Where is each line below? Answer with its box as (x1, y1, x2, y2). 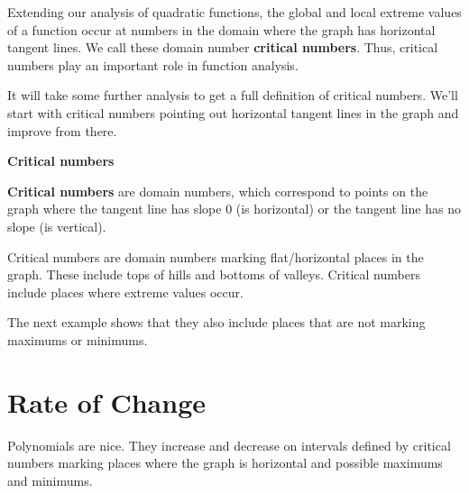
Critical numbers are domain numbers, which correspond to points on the (7, 181, 428, 200)
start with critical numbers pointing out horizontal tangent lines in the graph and (7, 103, 459, 122)
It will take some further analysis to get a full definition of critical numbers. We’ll (7, 86, 458, 105)
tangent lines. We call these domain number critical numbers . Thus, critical (7, 38, 438, 57)
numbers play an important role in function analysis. (7, 55, 299, 74)
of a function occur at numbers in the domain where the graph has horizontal (7, 20, 436, 39)
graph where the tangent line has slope (7, 199, 222, 218)
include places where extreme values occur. (7, 282, 244, 301)
